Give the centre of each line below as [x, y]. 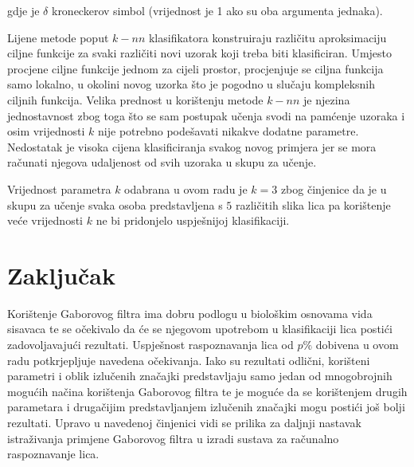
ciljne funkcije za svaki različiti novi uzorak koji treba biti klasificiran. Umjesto [200, 53]
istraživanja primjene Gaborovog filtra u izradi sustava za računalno [173, 438]
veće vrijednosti [45, 220]
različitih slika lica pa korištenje [313, 204]
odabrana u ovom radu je [186, 188]
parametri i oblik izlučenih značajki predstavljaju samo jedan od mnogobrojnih [200, 376]
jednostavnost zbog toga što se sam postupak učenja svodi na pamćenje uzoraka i [206, 115]
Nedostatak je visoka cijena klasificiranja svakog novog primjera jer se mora [192, 146]
